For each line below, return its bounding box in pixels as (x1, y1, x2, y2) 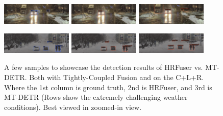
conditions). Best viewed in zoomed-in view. (4, 101, 142, 112)
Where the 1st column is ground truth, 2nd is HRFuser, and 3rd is (4, 82, 212, 92)
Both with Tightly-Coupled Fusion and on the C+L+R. (29, 72, 204, 83)
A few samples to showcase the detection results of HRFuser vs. (4, 62, 203, 72)
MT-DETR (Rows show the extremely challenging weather (4, 92, 188, 102)
